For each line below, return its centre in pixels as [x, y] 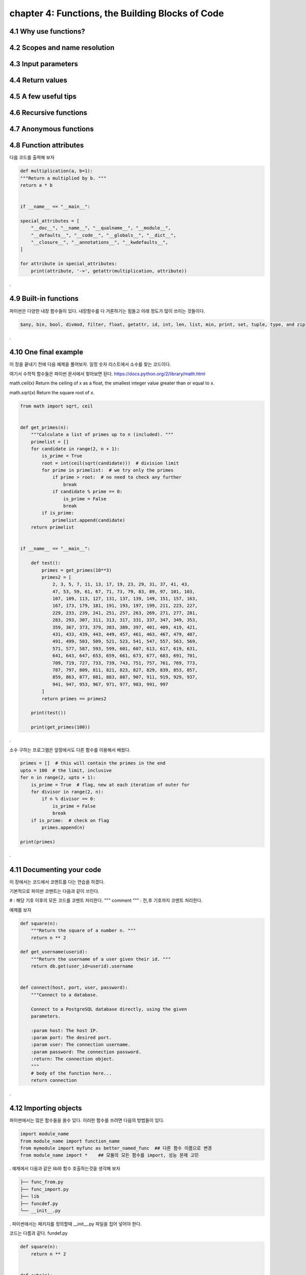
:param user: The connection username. [81, 1045]
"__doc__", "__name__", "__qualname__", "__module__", [101, 228]
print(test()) [48, 713]
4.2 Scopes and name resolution [62, 48]
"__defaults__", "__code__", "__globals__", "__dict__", [104, 235]
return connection [54, 1080]
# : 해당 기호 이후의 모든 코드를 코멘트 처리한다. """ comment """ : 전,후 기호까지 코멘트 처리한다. [106, 901]
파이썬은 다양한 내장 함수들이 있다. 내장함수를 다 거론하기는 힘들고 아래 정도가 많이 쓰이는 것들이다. [107, 311]
